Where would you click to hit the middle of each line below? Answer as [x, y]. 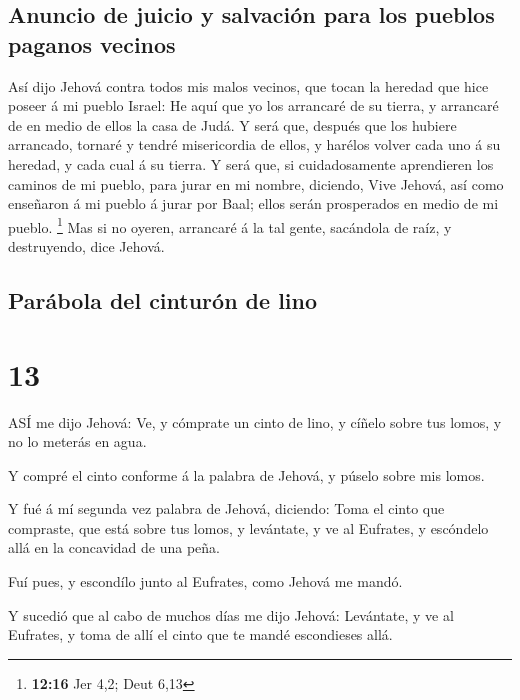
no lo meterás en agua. [77, 441]
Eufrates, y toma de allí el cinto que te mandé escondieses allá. [200, 634]
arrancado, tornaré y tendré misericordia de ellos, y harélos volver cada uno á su [254, 144]
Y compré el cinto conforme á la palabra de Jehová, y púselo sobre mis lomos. [246, 474]
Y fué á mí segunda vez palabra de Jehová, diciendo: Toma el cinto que [226, 508]
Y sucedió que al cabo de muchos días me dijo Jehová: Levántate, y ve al [231, 614]
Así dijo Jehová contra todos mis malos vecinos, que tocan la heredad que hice [248, 85]
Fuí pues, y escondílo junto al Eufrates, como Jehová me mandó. [205, 581]
